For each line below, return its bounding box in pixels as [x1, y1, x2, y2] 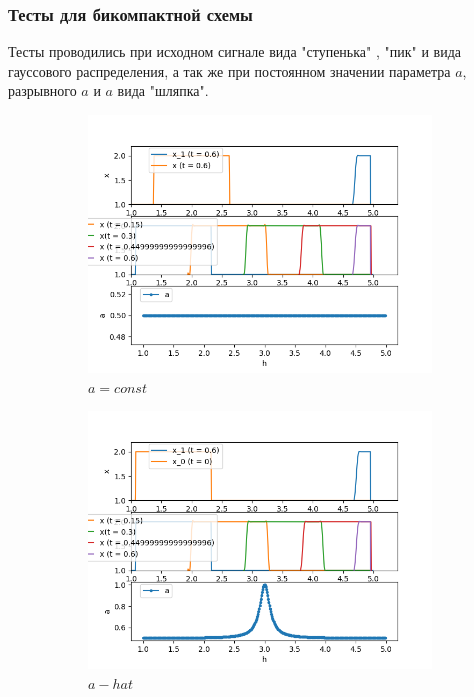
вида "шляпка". [117, 80, 209, 101]
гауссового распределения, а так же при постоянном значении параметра [8, 60, 451, 81]
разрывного [8, 80, 77, 101]
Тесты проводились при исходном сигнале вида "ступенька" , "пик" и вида [8, 41, 462, 62]
